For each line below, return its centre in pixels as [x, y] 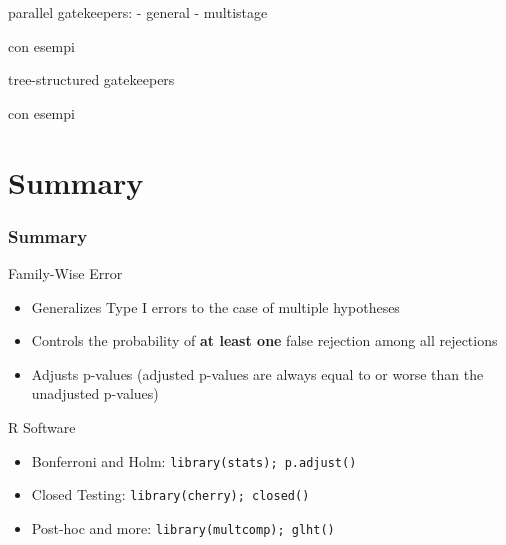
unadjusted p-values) [95, 393]
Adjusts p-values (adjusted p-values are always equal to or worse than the [257, 373]
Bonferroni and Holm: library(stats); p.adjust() [194, 460]
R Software [42, 426]
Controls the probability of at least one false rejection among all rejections [264, 340]
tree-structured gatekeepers [91, 79]
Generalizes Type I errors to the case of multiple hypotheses [215, 306]
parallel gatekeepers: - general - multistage [138, 12]
